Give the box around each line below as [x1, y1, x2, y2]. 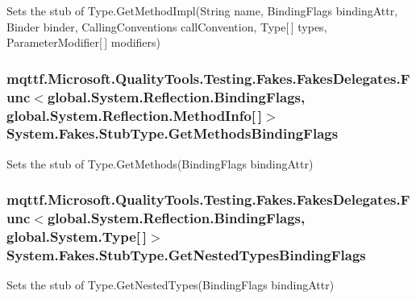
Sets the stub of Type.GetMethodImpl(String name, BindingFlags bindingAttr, [6, 2, 398, 19]
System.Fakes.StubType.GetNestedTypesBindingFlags [6, 245, 366, 265]
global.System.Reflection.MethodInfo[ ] [6, 105, 263, 125]
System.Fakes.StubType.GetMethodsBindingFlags [6, 123, 339, 143]
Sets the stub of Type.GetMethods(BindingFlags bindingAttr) [6, 155, 314, 172]
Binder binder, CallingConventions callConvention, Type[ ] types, [6, 18, 327, 35]
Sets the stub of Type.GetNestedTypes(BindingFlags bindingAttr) [6, 276, 335, 293]
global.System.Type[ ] [6, 226, 147, 247]
